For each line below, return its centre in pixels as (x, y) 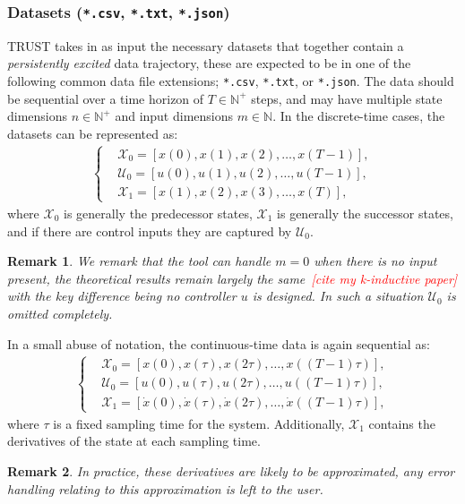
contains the (402, 423)
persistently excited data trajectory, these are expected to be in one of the (209, 63)
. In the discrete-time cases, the (359, 116)
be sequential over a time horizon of (106, 98)
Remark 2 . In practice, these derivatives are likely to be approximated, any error (231, 470)
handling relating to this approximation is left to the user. (165, 488)
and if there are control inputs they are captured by (150, 231)
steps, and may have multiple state (347, 98)
